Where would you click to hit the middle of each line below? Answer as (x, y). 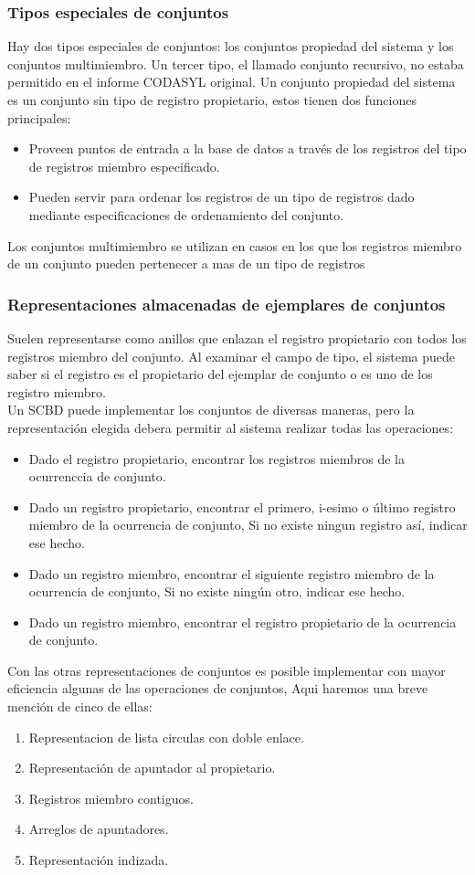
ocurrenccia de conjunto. (97, 476)
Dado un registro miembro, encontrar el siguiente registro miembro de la (232, 573)
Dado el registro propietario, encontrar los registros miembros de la (216, 458)
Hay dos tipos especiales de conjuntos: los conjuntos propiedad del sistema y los (231, 46)
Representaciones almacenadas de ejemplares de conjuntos (227, 304)
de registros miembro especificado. (124, 166)
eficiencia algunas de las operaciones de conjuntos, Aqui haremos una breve (218, 688)
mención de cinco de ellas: (80, 706)
